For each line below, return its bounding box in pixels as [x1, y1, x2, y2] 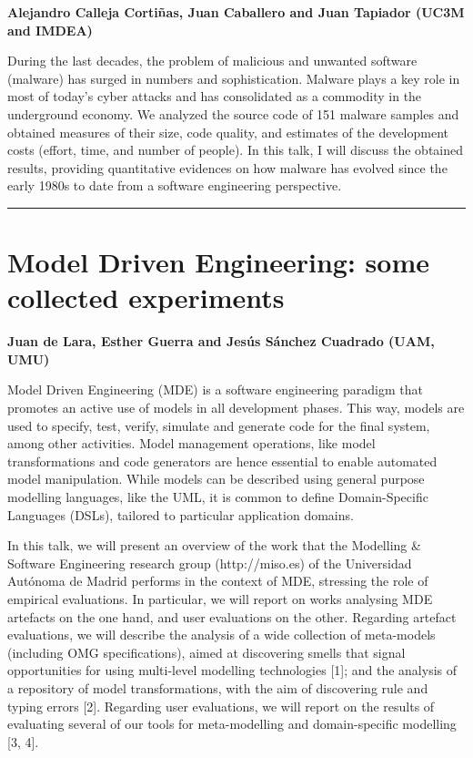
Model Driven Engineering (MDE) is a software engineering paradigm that [7, 380, 423, 399]
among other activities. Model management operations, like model [7, 434, 376, 453]
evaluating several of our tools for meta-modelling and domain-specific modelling [7, 714, 457, 733]
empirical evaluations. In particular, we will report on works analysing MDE [7, 589, 433, 608]
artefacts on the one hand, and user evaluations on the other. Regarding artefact [7, 607, 457, 626]
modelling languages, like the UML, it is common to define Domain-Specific [7, 487, 428, 506]
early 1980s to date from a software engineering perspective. [7, 176, 342, 195]
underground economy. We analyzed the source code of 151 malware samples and [7, 104, 459, 123]
